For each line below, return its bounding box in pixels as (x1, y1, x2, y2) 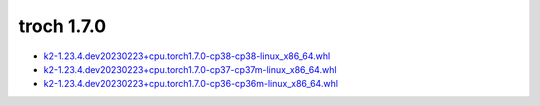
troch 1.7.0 (18, 15, 107, 37)
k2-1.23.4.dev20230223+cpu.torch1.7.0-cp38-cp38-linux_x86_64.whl (43, 50, 331, 62)
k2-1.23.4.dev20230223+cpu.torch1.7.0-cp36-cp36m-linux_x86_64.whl (43, 78, 339, 90)
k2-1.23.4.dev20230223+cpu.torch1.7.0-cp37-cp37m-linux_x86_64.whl (43, 63, 337, 75)
